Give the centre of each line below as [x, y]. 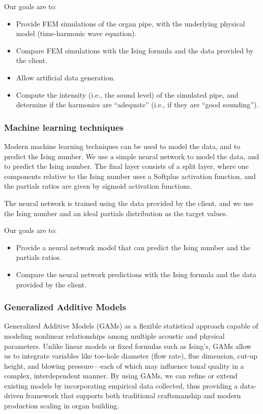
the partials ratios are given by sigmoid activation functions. [98, 186]
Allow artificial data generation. [66, 77]
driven [14, 395]
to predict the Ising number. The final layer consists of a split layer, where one [126, 166]
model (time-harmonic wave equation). [76, 33]
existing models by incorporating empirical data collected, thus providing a [121, 385]
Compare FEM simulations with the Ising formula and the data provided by [135, 50]
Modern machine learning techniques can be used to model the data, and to [122, 146]
